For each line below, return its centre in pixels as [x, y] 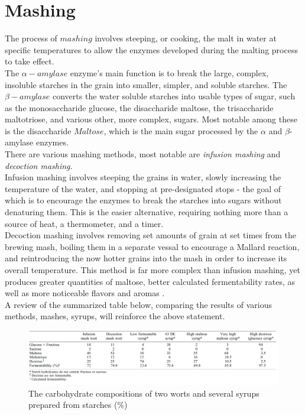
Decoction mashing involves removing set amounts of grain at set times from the [151, 235]
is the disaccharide [38, 130]
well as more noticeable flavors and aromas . [85, 293]
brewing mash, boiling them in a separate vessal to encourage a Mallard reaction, [152, 246]
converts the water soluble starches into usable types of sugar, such [174, 96]
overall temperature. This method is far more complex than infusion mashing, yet [152, 270]
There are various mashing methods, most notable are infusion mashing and [143, 154]
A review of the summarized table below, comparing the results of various [138, 304]
